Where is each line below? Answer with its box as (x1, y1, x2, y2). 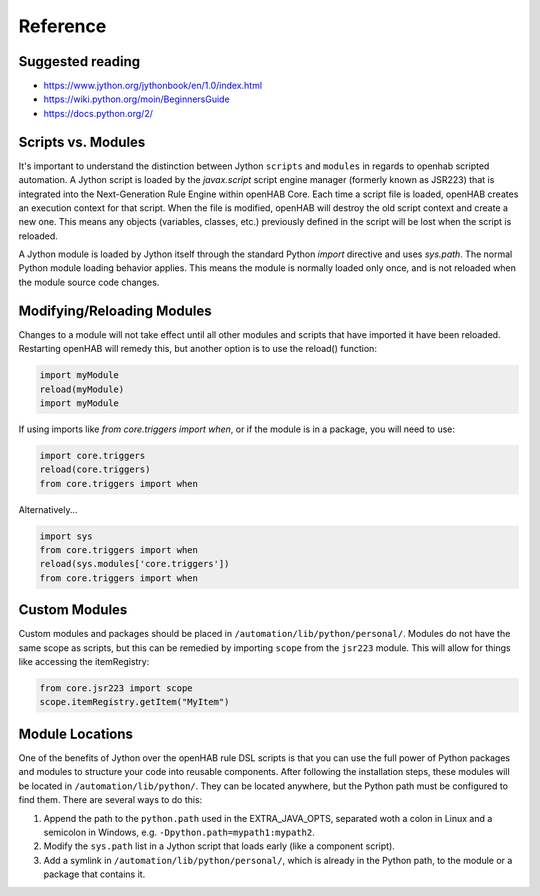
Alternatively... (18, 503, 79, 515)
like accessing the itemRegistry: (18, 656, 150, 668)
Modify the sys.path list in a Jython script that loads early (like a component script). (43, 840, 395, 852)
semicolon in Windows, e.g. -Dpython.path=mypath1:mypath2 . (43, 826, 315, 838)
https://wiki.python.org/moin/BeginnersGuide (43, 93, 230, 105)
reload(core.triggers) (39, 464, 151, 475)
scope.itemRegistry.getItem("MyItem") (39, 696, 230, 708)
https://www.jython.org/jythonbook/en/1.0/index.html (43, 80, 263, 92)
